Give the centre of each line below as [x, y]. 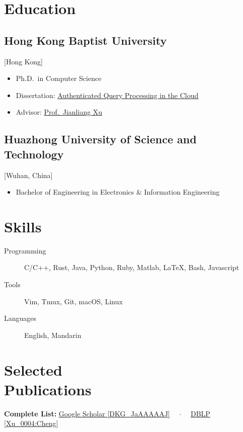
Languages [20, 318]
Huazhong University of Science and [100, 139]
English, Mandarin [53, 335]
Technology [34, 154]
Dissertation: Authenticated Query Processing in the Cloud [107, 95]
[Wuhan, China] [28, 175]
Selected [33, 369]
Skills [23, 226]
